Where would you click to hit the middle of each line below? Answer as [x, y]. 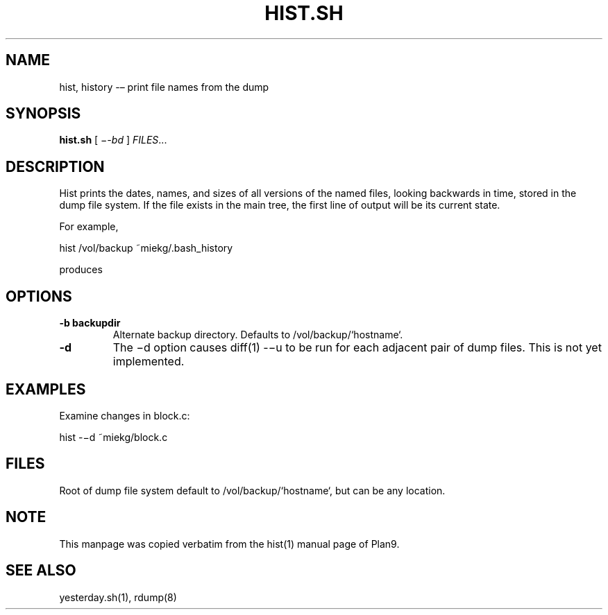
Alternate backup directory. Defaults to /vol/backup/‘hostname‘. [258, 335]
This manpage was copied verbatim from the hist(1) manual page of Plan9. [229, 544]
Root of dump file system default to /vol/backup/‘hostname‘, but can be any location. [252, 490]
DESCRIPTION [55, 166]
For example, [89, 227]
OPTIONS [39, 296]
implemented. [149, 362]
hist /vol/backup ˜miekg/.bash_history [146, 248]
